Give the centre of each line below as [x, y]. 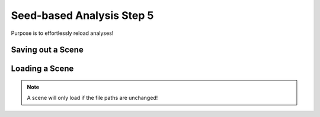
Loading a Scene [42, 69]
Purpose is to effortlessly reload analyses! [62, 33]
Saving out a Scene [47, 50]
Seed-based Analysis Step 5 [82, 15]
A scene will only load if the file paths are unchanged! [92, 98]
